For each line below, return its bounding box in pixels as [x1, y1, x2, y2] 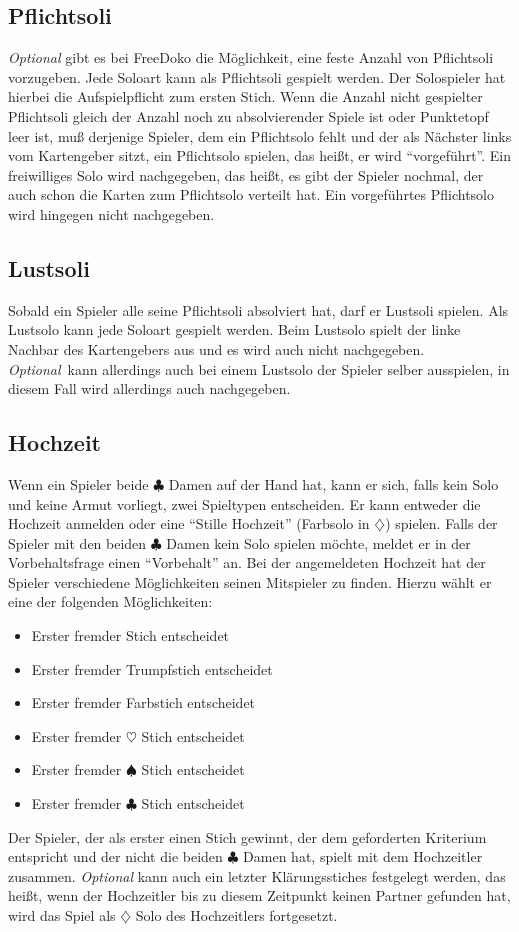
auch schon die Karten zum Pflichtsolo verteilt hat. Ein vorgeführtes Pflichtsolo [8, 184, 495, 205]
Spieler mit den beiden [8, 532, 147, 553]
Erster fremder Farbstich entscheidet [31, 692, 256, 713]
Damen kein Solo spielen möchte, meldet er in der [166, 532, 471, 553]
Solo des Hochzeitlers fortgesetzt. [135, 905, 338, 926]
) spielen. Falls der [385, 513, 498, 534]
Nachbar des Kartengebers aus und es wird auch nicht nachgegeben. [8, 338, 425, 359]
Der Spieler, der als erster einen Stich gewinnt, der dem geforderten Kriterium [8, 826, 487, 847]
